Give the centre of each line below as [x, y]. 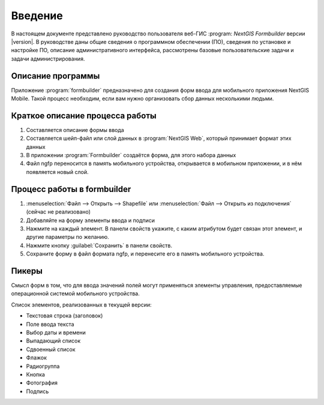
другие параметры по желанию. [67, 237]
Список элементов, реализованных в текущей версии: [81, 304]
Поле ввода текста [50, 324]
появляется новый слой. [58, 172]
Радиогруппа [43, 366]
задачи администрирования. [48, 58]
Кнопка [35, 374]
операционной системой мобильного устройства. [76, 293]
